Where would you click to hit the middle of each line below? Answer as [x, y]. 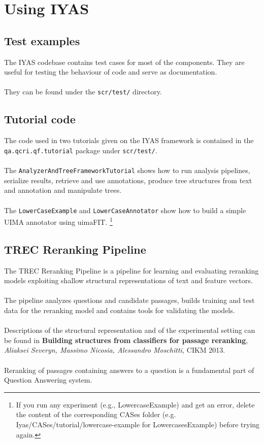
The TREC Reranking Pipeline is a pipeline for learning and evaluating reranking [131, 270]
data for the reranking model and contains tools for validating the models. [120, 310]
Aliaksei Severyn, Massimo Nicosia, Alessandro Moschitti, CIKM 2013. [115, 350]
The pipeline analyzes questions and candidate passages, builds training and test [129, 300]
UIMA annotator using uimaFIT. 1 [58, 221]
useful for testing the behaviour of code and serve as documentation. [111, 72]
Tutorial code [40, 119]
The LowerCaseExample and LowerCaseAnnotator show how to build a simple [125, 210]
